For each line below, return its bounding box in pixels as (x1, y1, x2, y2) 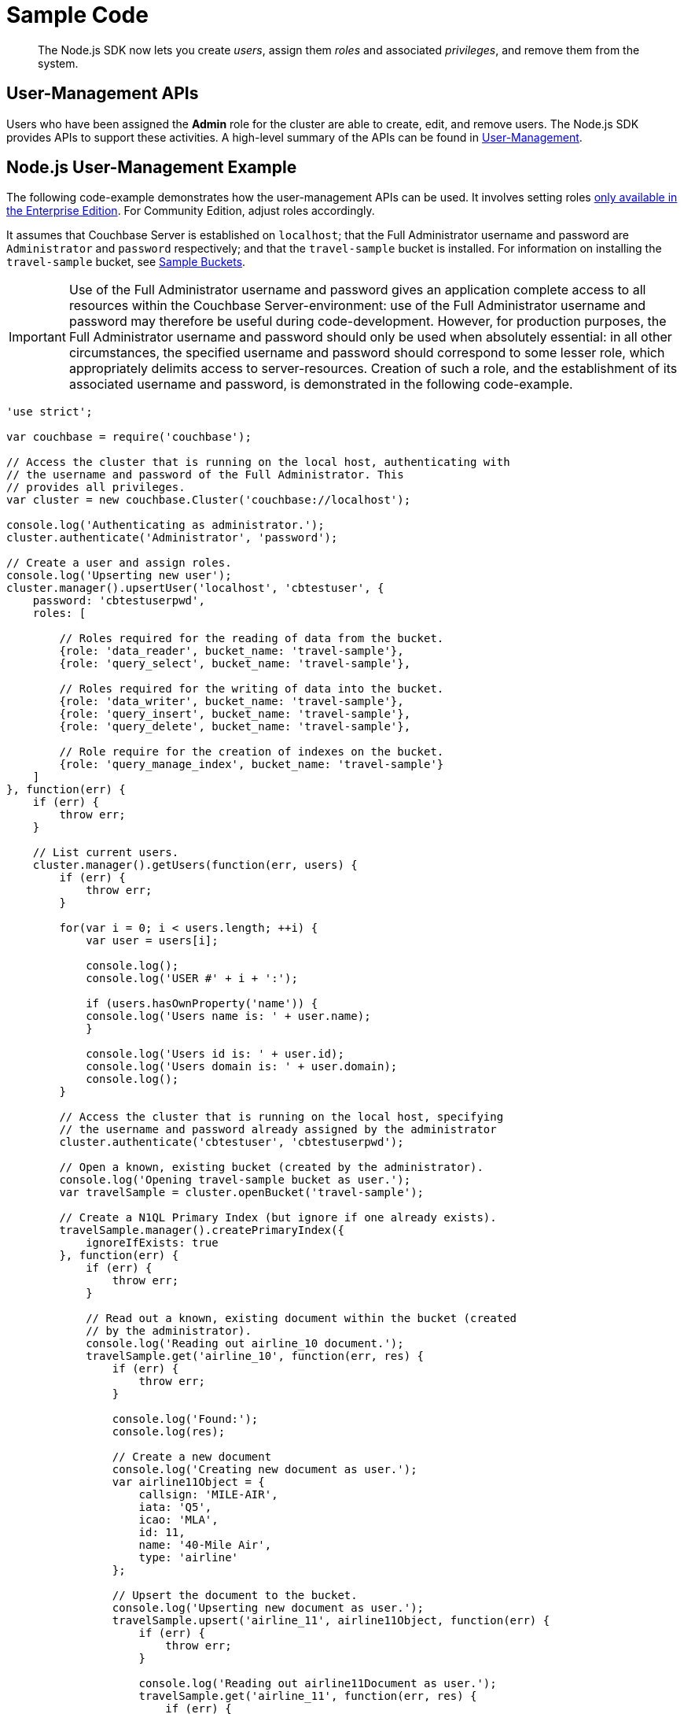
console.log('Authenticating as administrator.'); (6, 519, 325, 532)
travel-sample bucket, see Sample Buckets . (6, 255, 246, 269)
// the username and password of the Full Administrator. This (6, 468, 404, 482)
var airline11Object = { (112, 1476, 265, 1489)
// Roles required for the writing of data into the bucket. (59, 682, 444, 696)
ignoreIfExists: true (86, 1236, 219, 1250)
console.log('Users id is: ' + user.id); (86, 1047, 344, 1061)
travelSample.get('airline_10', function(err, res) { (86, 1350, 425, 1363)
